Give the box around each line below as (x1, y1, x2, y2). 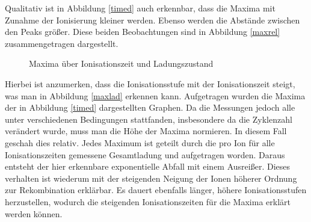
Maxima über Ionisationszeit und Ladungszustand (29, 57, 214, 70)
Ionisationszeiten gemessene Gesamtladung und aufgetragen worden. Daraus (5, 148, 285, 161)
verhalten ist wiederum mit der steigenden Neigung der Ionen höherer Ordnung (5, 171, 297, 184)
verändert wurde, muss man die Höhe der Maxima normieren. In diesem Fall (5, 125, 287, 137)
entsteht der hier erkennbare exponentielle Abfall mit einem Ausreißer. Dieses (5, 160, 290, 173)
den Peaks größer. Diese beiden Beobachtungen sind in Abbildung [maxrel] (5, 25, 280, 38)
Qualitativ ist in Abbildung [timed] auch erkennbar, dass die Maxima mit (5, 2, 276, 14)
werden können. (5, 207, 63, 220)
